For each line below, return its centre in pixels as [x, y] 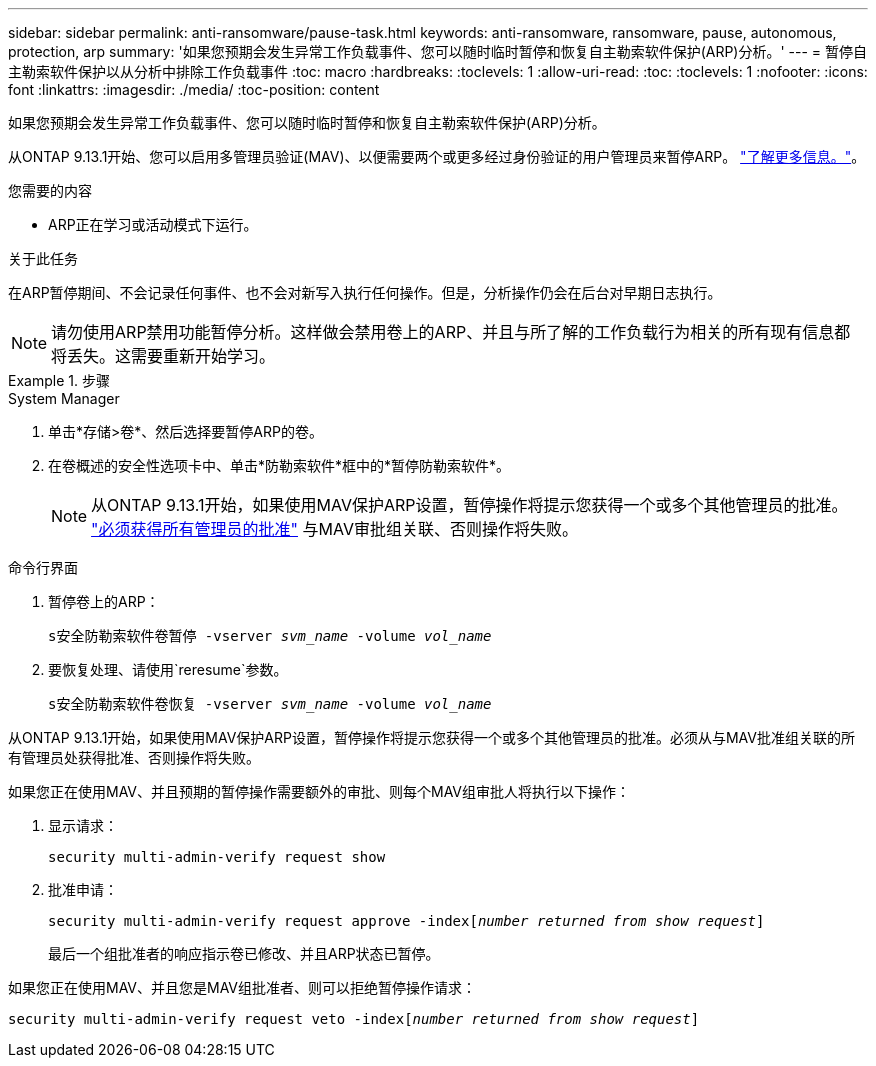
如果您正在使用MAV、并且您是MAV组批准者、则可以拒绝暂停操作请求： [242, 987]
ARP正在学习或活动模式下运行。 [153, 224]
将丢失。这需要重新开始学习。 [163, 356]
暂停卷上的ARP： [104, 601]
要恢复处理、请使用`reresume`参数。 [168, 669]
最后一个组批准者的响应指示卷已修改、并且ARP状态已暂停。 [244, 953]
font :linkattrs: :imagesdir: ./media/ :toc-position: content [194, 89]
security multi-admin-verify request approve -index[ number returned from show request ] [406, 921]
